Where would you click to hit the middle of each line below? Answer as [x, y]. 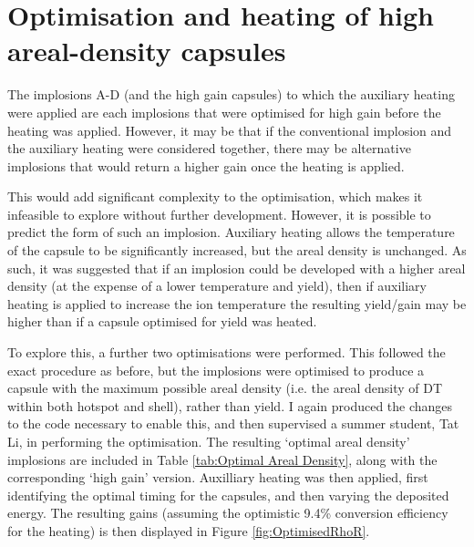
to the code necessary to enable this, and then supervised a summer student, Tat [233, 423]
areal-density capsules [147, 51]
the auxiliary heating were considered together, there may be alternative [209, 148]
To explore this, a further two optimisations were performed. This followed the [227, 352]
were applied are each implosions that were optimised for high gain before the [224, 112]
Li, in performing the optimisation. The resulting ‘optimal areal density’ [209, 441]
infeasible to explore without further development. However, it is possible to [219, 214]
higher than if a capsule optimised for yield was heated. [162, 321]
